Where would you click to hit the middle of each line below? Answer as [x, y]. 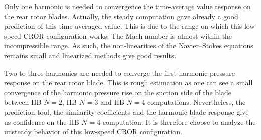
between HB [23, 102]
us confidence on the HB [42, 122]
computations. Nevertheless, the [197, 102]
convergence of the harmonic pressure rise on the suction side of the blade [118, 92]
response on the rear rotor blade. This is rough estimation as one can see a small [128, 82]
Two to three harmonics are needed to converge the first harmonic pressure [120, 72]
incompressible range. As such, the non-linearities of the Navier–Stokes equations [129, 46]
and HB [112, 102]
